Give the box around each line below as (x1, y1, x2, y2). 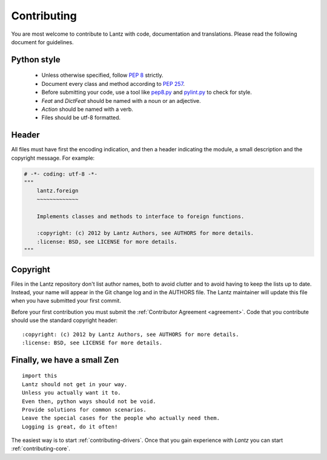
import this (22, 372, 58, 379)
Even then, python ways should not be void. (22, 398, 157, 405)
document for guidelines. (11, 38, 74, 45)
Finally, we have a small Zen (11, 355, 119, 365)
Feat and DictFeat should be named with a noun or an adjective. (41, 97, 201, 104)
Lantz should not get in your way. (22, 381, 128, 387)
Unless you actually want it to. (22, 389, 121, 396)
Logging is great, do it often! (22, 423, 118, 430)
